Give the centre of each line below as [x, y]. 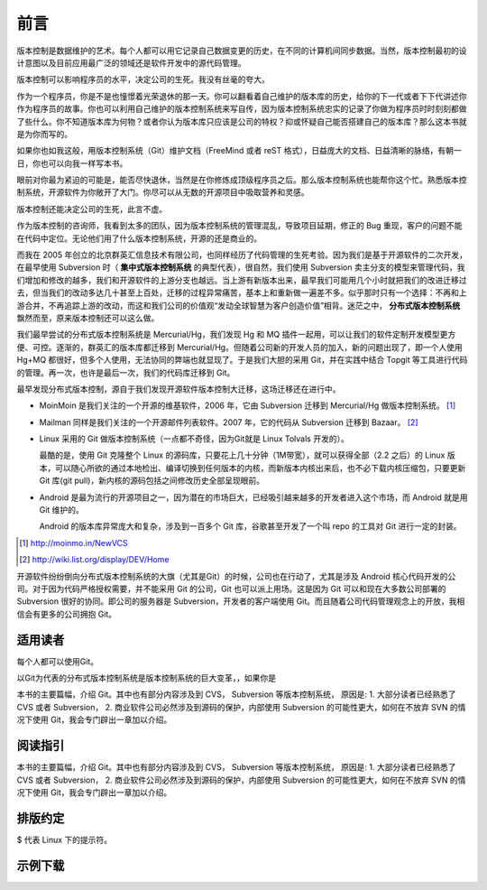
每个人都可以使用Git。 [58, 661]
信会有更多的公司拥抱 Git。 [67, 614]
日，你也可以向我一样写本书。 [72, 163]
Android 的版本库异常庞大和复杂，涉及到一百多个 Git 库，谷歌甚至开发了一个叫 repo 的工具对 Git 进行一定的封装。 [250, 526]
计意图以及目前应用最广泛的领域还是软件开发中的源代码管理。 [131, 62]
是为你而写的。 [44, 134]
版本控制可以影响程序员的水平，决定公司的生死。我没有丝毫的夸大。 [143, 79]
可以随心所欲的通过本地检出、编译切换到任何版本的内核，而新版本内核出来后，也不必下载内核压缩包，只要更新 [260, 468]
